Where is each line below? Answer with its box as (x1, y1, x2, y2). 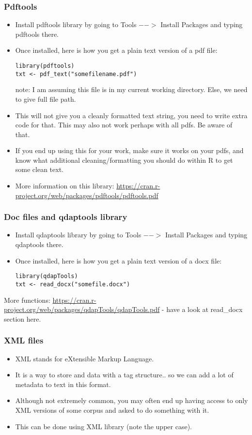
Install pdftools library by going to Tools (15, 19, 137, 30)
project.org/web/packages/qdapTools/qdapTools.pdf (4, 304, 160, 314)
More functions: (4, 295, 50, 305)
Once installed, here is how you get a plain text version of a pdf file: (15, 45, 218, 55)
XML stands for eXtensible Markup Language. (15, 353, 154, 363)
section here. (4, 313, 41, 324)
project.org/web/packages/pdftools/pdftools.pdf (15, 190, 158, 200)
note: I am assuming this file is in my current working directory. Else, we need (15, 84, 248, 94)
